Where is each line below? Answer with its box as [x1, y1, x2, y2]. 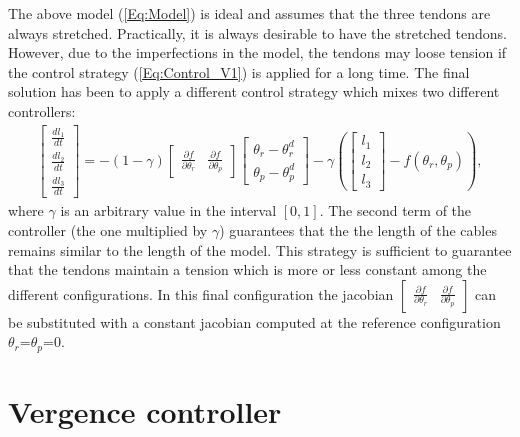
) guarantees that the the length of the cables [219, 219, 497, 240]
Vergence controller [8, 390, 282, 431]
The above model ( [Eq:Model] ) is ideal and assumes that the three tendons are [8, 3, 491, 23]
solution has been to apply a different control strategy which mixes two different [8, 81, 500, 102]
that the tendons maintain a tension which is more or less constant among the [8, 259, 487, 280]
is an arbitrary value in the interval [60, 200, 277, 221]
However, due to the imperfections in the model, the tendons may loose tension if [8, 42, 507, 63]
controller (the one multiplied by [8, 219, 208, 240]
